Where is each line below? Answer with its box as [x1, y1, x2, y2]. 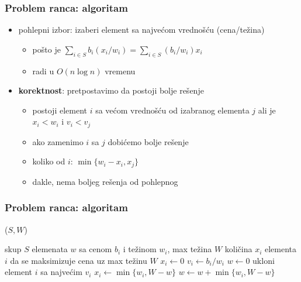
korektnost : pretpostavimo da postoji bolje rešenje [18, 84, 204, 97]
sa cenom [79, 243, 112, 255]
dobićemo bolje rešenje [108, 135, 189, 147]
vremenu [105, 64, 136, 77]
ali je [258, 104, 276, 116]
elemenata [32, 243, 68, 255]
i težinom [123, 243, 157, 255]
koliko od [32, 155, 65, 167]
